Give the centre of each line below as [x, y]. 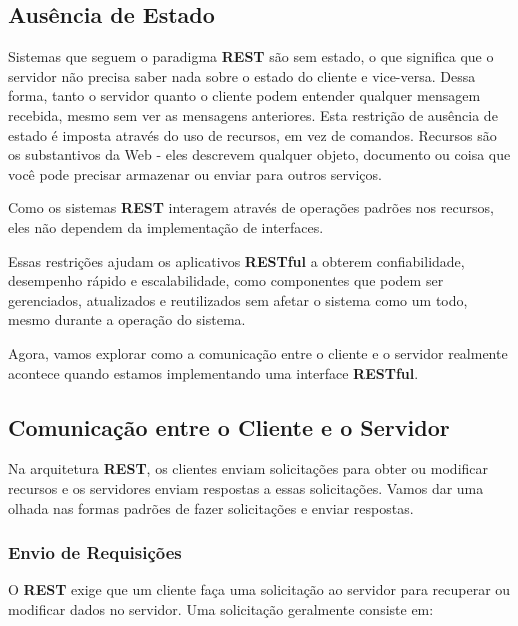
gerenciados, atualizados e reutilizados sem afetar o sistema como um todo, [238, 299]
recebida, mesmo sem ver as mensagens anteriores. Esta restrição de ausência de [253, 114]
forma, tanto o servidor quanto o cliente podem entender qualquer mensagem [244, 95]
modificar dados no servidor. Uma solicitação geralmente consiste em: [221, 608]
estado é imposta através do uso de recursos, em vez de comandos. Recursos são [252, 134]
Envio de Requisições [95, 552]
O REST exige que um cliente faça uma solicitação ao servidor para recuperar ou [259, 589]
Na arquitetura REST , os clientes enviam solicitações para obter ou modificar [248, 468]
